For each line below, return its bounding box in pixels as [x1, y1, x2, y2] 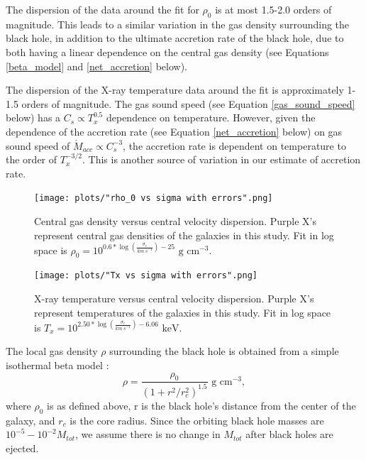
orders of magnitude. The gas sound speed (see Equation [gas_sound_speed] [21, 96, 355, 111]
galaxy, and [6, 412, 55, 427]
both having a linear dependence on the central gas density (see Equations [6, 44, 329, 59]
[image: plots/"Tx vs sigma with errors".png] [34, 270, 257, 281]
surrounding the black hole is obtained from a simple [109, 344, 339, 358]
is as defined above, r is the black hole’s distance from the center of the [47, 398, 356, 412]
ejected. [6, 440, 39, 455]
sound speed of [6, 138, 70, 153]
